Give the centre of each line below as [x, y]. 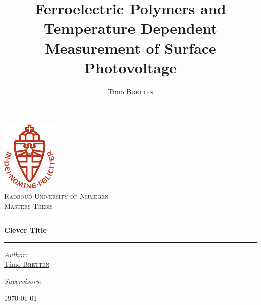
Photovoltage [130, 67]
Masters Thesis [28, 206]
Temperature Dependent [130, 28]
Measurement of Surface [130, 47]
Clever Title [25, 230]
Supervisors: [23, 281]
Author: [16, 254]
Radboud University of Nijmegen [56, 196]
